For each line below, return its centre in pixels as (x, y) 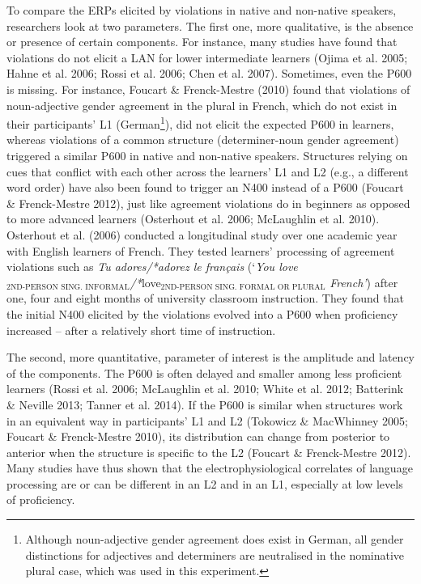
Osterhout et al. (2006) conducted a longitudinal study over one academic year (202, 234)
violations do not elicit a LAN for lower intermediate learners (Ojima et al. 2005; (207, 57)
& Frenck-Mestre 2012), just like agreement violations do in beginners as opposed (208, 203)
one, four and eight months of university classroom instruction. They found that (205, 298)
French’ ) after (364, 282)
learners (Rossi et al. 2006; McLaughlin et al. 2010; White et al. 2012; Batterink (205, 389)
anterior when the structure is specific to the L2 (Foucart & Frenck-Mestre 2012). (209, 452)
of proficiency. (41, 499)
